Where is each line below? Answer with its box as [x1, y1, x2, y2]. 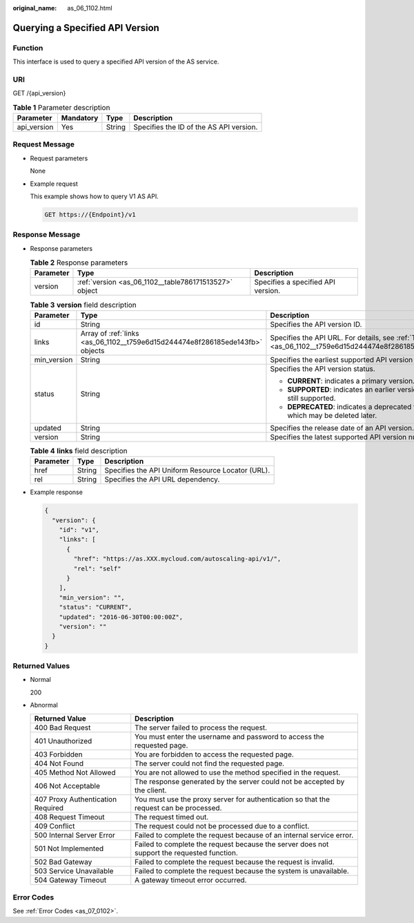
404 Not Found [34, 759, 84, 768]
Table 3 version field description [30, 300, 137, 310]
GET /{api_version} [12, 89, 66, 97]
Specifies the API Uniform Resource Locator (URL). [104, 466, 270, 475]
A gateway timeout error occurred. [135, 875, 247, 884]
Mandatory [61, 113, 99, 123]
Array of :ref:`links [80, 328, 139, 338]
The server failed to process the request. [135, 723, 268, 732]
